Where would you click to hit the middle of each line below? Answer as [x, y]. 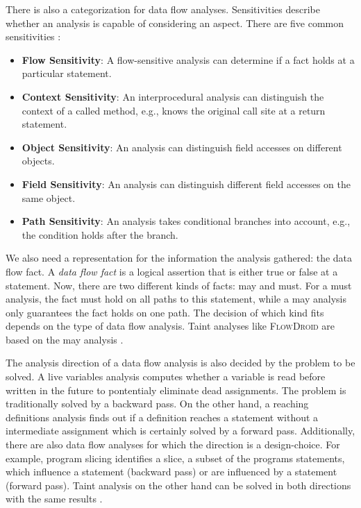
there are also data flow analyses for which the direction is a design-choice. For [173, 444]
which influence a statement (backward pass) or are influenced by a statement [171, 472]
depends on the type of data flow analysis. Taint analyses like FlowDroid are [170, 326]
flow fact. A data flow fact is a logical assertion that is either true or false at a [172, 271]
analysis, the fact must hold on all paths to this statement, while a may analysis [176, 299]
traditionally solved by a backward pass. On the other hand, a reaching [157, 404]
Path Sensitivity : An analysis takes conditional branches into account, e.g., [186, 221]
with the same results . [54, 499]
